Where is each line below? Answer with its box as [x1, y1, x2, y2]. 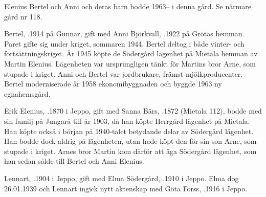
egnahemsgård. [4, 88, 51, 99]
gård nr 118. [4, 11, 42, 21]
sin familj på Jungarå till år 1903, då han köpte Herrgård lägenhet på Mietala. [4, 115, 250, 126]
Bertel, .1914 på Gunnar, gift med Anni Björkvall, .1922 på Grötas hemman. [4, 28, 245, 39]
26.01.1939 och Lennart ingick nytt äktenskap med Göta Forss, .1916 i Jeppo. [4, 183, 248, 193]
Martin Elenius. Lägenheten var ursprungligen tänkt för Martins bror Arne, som [4, 58, 256, 69]
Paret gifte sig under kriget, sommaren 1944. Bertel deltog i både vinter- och [4, 38, 245, 49]
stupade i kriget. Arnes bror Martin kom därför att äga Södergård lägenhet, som [4, 145, 257, 156]
